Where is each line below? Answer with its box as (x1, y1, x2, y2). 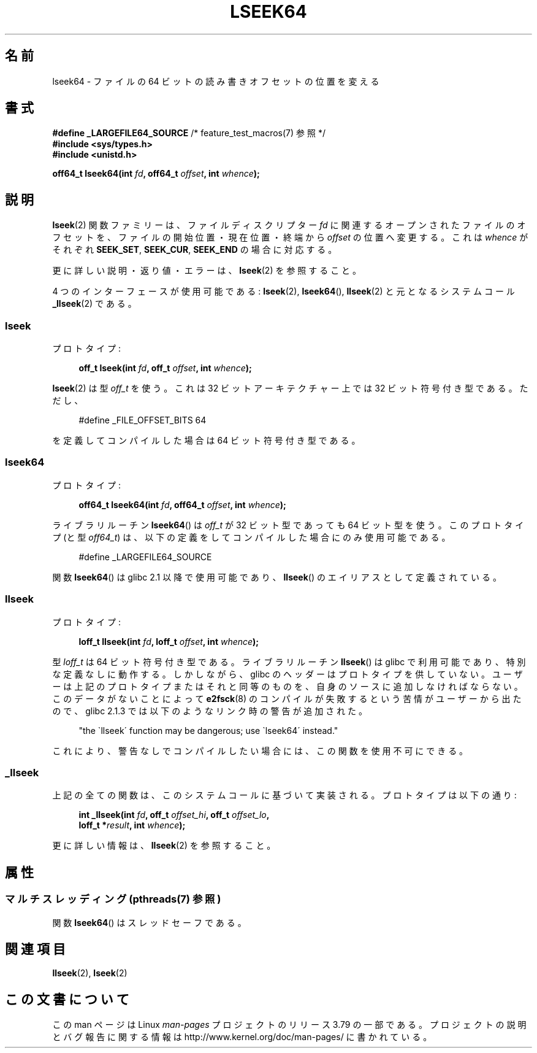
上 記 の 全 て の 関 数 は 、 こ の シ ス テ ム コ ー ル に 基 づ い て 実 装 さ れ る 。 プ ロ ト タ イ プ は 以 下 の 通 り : (52, 790, 517, 801)
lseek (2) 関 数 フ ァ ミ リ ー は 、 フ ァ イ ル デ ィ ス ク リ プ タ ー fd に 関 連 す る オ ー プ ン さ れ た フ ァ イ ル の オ (52, 220, 526, 231)
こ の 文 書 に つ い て (5, 991, 129, 1007)
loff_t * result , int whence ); (78, 820, 186, 831)
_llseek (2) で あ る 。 (52, 298, 137, 309)
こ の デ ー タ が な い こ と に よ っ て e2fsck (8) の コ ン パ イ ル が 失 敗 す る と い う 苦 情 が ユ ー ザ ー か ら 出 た (52, 693, 522, 704)
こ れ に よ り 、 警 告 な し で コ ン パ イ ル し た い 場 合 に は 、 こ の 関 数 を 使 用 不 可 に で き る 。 (52, 745, 468, 756)
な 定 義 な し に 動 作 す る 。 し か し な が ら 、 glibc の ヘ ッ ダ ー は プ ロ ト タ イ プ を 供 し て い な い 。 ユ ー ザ (52, 668, 523, 679)
